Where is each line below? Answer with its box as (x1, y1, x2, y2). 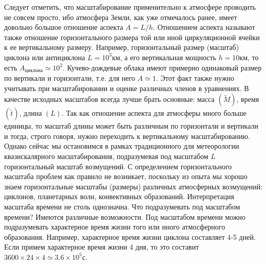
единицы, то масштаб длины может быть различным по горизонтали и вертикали (4, 120, 258, 131)
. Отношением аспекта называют (153, 22, 255, 32)
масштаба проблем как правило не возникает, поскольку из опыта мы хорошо (4, 171, 248, 182)
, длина (19, 108, 42, 118)
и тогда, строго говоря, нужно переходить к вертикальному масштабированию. (4, 130, 250, 141)
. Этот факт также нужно (156, 73, 235, 83)
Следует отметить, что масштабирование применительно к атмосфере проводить (4, 2, 256, 12)
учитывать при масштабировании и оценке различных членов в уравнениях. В (4, 82, 249, 93)
